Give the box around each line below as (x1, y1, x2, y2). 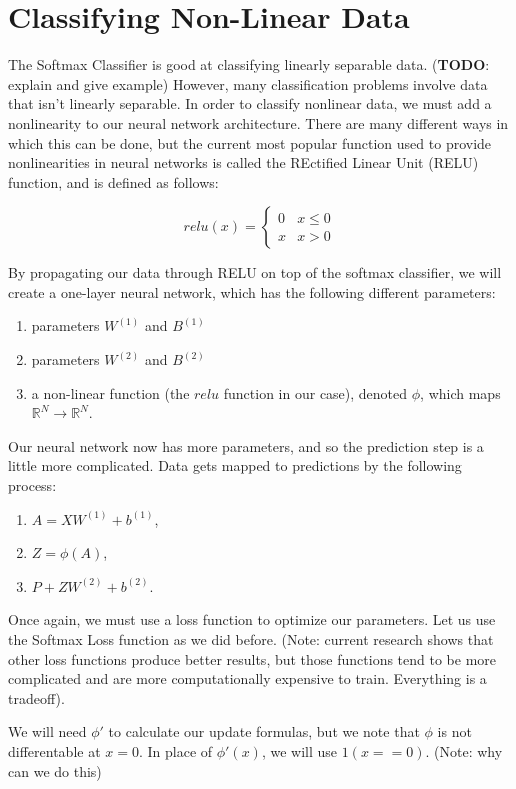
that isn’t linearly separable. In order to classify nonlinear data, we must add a (8, 93, 492, 114)
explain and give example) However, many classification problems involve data (8, 73, 488, 94)
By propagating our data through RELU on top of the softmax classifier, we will (8, 262, 502, 283)
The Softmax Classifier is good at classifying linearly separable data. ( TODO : (8, 54, 490, 75)
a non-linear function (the (31, 382, 190, 403)
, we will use (261, 740, 338, 761)
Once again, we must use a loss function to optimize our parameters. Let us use (8, 609, 496, 630)
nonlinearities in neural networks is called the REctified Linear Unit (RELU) (8, 152, 479, 173)
